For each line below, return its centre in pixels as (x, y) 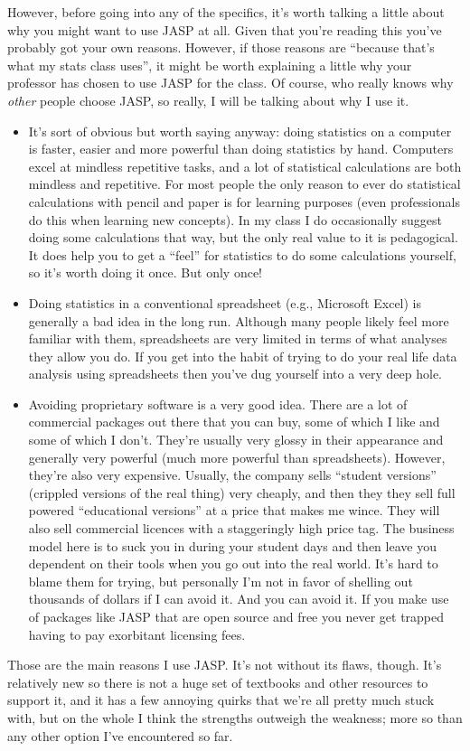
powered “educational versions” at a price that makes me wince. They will (234, 510)
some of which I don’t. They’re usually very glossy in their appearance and (236, 440)
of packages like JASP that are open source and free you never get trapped (236, 616)
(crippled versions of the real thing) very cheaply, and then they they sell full (242, 492)
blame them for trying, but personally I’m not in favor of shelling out (221, 581)
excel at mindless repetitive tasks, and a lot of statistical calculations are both (245, 166)
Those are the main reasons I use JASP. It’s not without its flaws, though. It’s (225, 665)
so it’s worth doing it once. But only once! (146, 272)
